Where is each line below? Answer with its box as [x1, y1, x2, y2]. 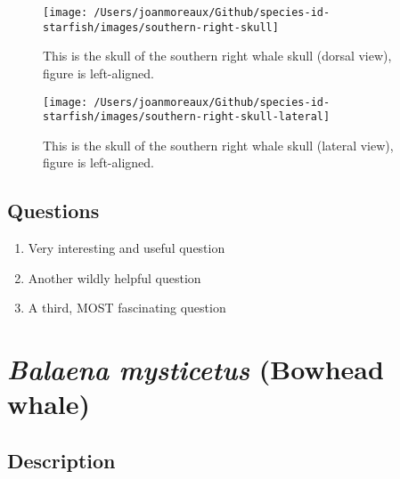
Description [7, 446, 116, 474]
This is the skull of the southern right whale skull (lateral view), [43, 135, 394, 154]
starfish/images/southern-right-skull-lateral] [43, 110, 331, 124]
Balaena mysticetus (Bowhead [7, 351, 384, 388]
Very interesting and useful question [28, 239, 225, 257]
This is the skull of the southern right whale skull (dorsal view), [43, 46, 392, 65]
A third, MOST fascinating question [28, 298, 226, 317]
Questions [7, 197, 100, 224]
